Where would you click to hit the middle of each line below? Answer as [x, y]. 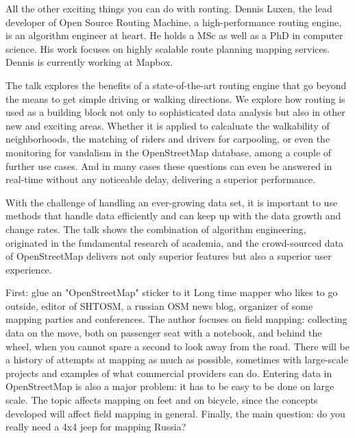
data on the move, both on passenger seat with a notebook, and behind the [164, 333]
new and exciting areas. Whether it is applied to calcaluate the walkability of [168, 125]
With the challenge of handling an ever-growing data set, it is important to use [172, 202]
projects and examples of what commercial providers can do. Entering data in [169, 373]
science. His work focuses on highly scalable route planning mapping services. [168, 48]
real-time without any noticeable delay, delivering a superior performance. [161, 179]
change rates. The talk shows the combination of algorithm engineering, [156, 229]
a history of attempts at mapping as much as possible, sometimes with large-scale [177, 360]
